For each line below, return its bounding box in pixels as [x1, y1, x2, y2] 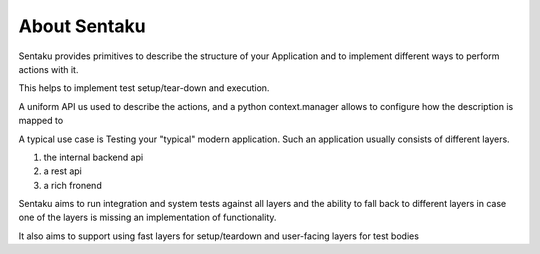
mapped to [18, 115, 64, 127]
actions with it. [18, 63, 79, 75]
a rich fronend [43, 179, 102, 191]
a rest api [43, 165, 82, 177]
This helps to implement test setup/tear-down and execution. [18, 82, 270, 94]
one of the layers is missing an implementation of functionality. [18, 211, 277, 224]
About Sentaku [18, 15, 146, 37]
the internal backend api [43, 151, 144, 163]
